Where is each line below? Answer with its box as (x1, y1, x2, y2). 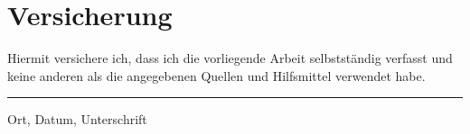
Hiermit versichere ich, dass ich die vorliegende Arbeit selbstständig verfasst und (7, 49, 453, 67)
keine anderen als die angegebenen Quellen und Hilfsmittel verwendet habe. (7, 66, 426, 85)
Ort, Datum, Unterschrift (7, 110, 147, 129)
